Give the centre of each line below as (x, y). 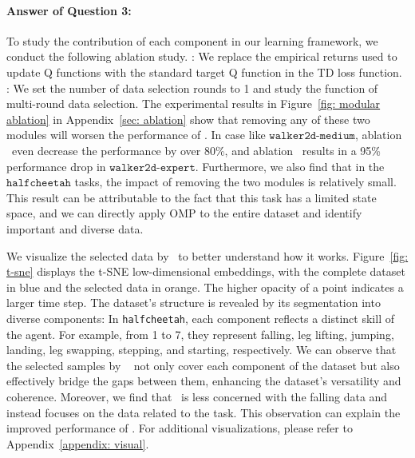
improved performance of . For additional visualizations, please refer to (180, 428)
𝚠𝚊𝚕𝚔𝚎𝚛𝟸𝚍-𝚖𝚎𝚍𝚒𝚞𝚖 (312, 136)
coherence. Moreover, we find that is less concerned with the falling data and (197, 396)
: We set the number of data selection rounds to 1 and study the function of (192, 88)
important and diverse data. (75, 228)
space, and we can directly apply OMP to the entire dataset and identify (184, 213)
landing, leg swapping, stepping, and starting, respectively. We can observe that (202, 350)
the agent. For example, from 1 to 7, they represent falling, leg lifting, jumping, (200, 334)
